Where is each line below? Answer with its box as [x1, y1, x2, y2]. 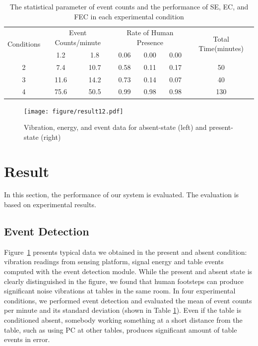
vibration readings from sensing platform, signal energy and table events [4, 256, 224, 267]
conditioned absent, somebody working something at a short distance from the [4, 315, 243, 325]
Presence [136, 37, 163, 48]
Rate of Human [127, 27, 174, 38]
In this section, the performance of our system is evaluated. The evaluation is [4, 189, 239, 200]
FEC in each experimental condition [74, 11, 184, 21]
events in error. [4, 334, 50, 345]
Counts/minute [55, 37, 101, 48]
